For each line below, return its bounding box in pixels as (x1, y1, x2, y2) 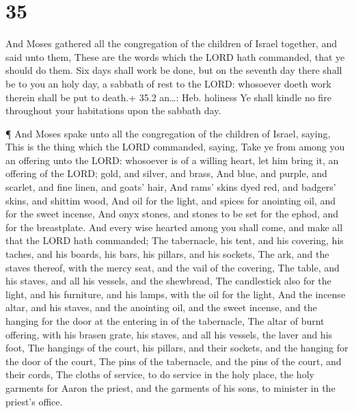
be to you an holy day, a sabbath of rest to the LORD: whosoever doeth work (5, 76, 331, 90)
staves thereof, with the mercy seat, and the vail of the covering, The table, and (5, 260, 340, 274)
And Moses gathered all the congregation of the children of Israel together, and (5, 36, 337, 51)
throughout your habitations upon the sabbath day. (5, 103, 221, 118)
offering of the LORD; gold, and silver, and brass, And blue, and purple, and (5, 166, 327, 181)
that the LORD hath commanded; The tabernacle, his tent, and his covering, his (5, 233, 344, 248)
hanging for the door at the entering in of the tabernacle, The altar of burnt (5, 314, 325, 328)
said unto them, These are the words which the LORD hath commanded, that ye (5, 49, 345, 64)
